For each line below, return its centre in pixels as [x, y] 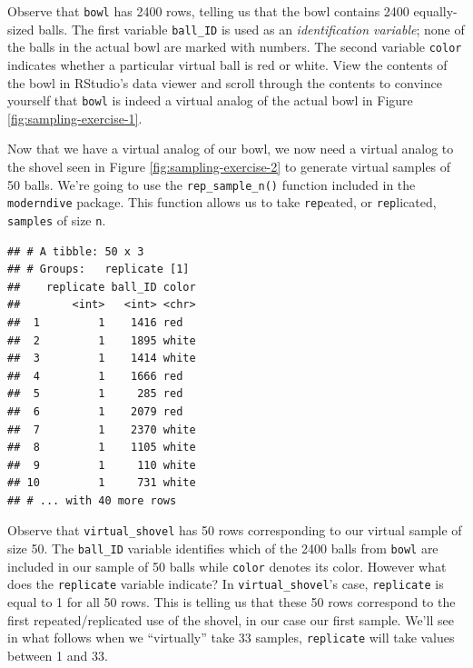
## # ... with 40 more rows [92, 500]
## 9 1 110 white [102, 465]
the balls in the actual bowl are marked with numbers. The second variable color [235, 47]
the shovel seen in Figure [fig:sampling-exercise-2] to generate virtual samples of [229, 166]
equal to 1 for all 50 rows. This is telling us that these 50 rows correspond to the [232, 602]
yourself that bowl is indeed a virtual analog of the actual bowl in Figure [210, 100]
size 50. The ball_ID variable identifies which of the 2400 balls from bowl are [223, 548]
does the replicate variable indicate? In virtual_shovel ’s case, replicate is [226, 584]
